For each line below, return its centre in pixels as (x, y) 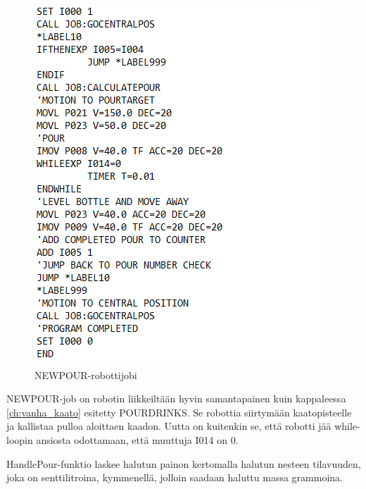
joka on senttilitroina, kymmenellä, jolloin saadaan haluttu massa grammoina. (175, 477)
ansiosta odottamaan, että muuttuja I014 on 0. (137, 439)
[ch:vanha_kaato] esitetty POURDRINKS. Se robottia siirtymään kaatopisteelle (179, 412)
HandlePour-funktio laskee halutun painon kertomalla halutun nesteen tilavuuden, (184, 463)
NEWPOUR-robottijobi (86, 375)
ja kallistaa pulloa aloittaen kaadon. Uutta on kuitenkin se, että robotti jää (169, 426)
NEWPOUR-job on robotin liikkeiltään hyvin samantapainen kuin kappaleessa (176, 398)
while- (347, 426)
